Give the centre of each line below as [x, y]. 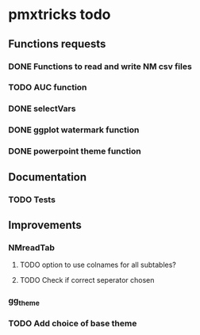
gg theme [24, 302]
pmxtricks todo [60, 15]
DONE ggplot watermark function [74, 130]
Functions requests [57, 44]
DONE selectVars [42, 108]
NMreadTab [32, 247]
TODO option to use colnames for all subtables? [98, 265]
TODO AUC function [48, 87]
